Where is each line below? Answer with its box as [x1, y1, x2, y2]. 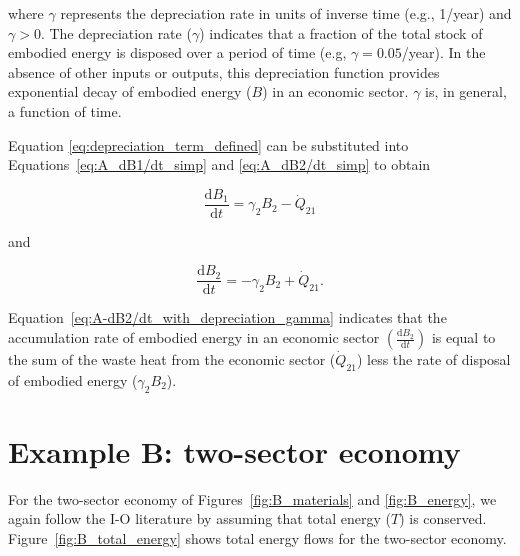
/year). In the [401, 42, 486, 63]
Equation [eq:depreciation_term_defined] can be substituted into [8, 134, 409, 155]
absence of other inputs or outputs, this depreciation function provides [8, 61, 440, 82]
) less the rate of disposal [356, 349, 511, 370]
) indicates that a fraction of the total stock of [199, 22, 483, 43]
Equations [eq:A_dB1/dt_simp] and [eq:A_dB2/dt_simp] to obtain [8, 154, 431, 175]
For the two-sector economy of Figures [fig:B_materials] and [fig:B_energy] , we [8, 488, 497, 509]
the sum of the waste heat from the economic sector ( [8, 349, 336, 370]
